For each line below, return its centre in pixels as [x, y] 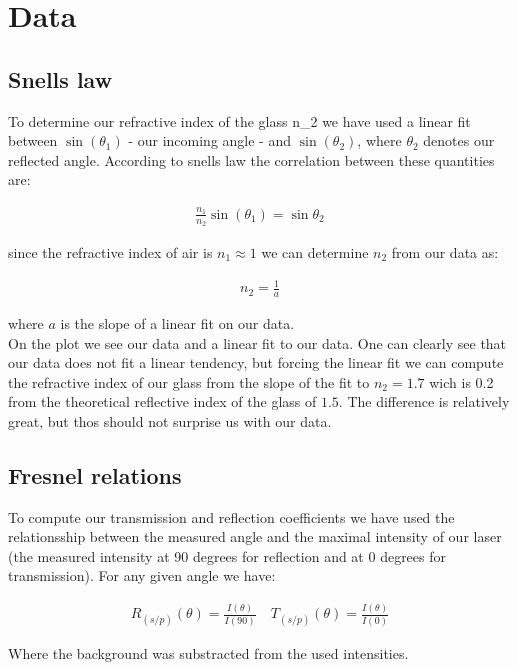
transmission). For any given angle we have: [142, 575]
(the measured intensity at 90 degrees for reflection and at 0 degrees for [227, 555]
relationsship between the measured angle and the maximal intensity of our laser [255, 536]
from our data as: [445, 251]
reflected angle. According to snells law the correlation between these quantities [251, 159]
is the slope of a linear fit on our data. [177, 322]
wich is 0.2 [461, 381]
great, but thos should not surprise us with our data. [170, 420]
